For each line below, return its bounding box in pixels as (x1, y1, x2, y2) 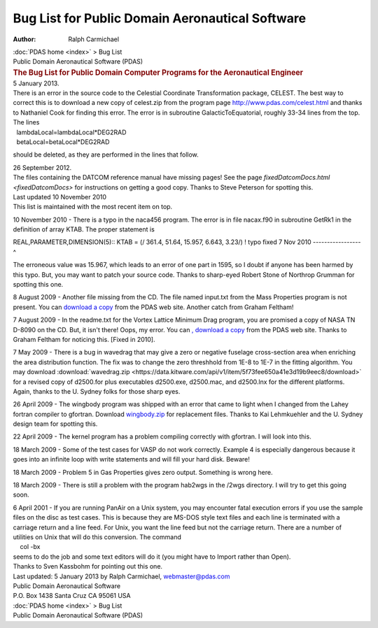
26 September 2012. (13, 163, 72, 171)
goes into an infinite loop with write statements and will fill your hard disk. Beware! (13, 455, 250, 464)
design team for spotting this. (13, 420, 98, 428)
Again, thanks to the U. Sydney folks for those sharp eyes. (13, 387, 181, 395)
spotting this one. (13, 280, 64, 289)
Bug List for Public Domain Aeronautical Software (13, 10, 307, 26)
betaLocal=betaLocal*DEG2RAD (16, 137, 110, 146)
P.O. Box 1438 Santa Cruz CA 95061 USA (13, 592, 131, 600)
